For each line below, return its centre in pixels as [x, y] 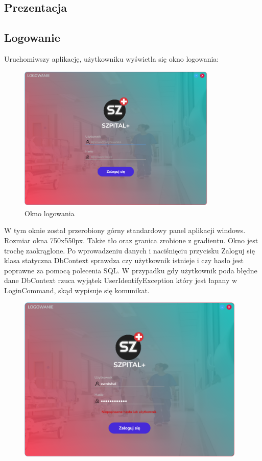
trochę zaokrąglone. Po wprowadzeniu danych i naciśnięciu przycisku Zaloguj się [129, 250]
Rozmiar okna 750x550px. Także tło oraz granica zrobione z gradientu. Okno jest [131, 240]
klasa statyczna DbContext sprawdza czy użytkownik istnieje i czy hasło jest [124, 260]
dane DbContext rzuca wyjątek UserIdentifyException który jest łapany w [121, 280]
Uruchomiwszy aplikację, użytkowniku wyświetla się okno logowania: [112, 58]
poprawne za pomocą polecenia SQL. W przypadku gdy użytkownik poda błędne [131, 270]
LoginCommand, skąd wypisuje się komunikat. [77, 290]
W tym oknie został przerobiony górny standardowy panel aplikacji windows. [125, 230]
